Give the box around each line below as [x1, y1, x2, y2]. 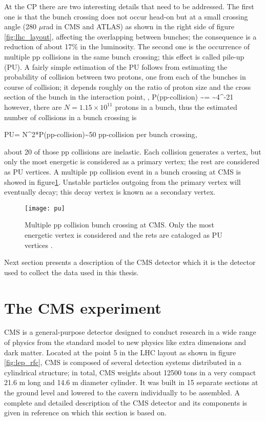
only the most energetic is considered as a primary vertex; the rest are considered [4, 156, 260, 167]
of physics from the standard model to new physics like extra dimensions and [4, 337, 246, 348]
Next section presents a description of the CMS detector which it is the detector [4, 257, 256, 267]
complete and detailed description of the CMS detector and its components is [4, 397, 248, 408]
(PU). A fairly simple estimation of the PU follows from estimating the [4, 61, 228, 72]
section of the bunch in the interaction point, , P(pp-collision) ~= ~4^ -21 [4, 91, 234, 102]
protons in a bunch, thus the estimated [115, 101, 237, 112]
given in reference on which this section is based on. [4, 407, 167, 418]
